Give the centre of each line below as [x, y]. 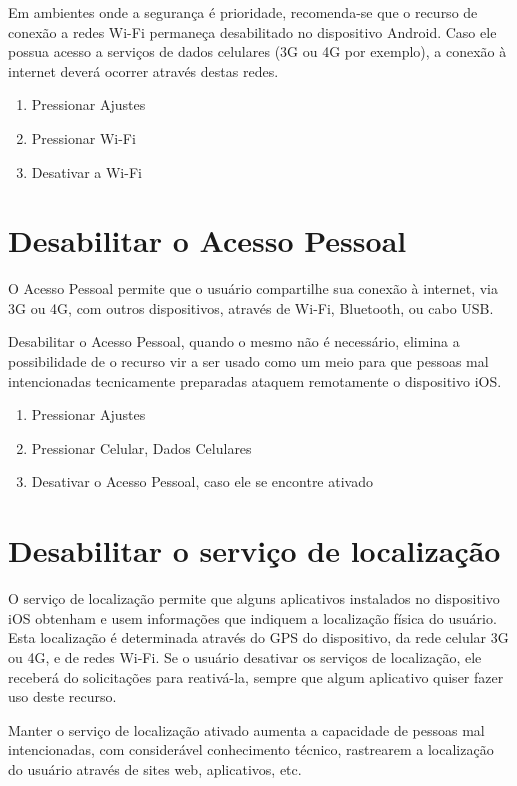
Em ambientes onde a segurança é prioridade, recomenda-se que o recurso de [243, 12]
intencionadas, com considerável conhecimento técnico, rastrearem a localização [251, 749]
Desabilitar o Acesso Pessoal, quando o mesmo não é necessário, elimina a [234, 341]
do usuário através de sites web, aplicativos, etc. [155, 768]
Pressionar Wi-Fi [83, 137]
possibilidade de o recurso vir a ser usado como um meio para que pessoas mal [248, 361]
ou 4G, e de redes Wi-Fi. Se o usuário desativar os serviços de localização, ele [245, 656]
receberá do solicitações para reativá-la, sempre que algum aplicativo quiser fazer [256, 676]
